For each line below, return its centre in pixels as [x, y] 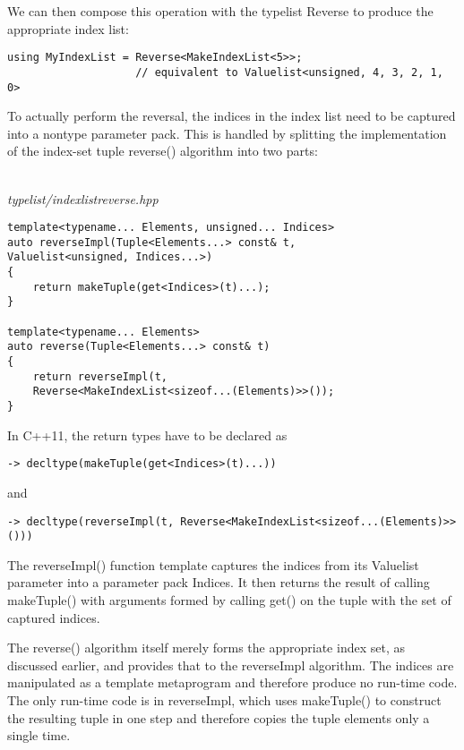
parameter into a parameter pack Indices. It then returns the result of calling [219, 582]
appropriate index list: [68, 28]
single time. [39, 735]
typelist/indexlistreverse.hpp [83, 198]
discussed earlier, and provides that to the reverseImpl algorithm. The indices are [231, 665]
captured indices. [54, 617]
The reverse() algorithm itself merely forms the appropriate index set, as [206, 648]
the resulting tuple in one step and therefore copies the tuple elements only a [219, 717]
